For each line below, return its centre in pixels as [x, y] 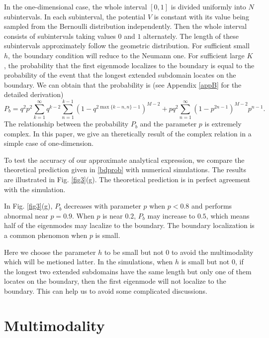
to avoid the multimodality [212, 252]
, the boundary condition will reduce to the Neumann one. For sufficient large [126, 55]
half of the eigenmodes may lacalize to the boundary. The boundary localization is [129, 225]
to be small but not [134, 252]
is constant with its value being [201, 16]
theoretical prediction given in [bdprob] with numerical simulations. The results [125, 169]
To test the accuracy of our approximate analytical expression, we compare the [124, 160]
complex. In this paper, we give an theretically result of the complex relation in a [128, 133]
